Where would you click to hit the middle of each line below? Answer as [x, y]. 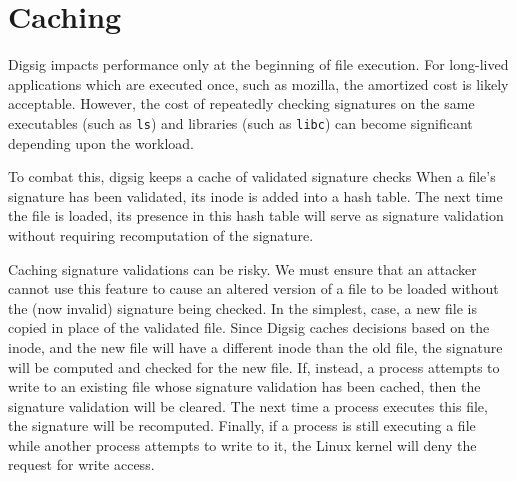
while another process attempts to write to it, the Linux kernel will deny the [242, 444]
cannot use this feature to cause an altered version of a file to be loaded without [253, 288]
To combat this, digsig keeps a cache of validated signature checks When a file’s [252, 176]
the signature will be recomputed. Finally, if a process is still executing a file [242, 425]
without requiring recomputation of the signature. [161, 234]
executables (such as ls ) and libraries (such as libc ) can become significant [240, 122]
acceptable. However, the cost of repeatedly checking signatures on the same [241, 103]
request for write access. [81, 464]
